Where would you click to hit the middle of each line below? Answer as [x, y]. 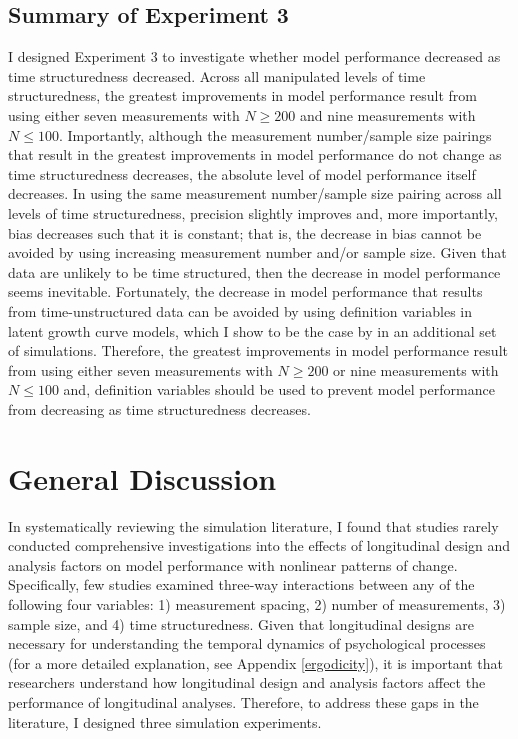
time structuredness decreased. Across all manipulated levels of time [217, 75]
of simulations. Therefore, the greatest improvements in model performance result [258, 350]
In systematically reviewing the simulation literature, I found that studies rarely [253, 525]
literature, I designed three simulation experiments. [165, 721]
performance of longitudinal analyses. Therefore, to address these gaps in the [243, 701]
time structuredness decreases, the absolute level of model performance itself [242, 173]
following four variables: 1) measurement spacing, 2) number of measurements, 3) [257, 603]
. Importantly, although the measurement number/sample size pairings [275, 134]
